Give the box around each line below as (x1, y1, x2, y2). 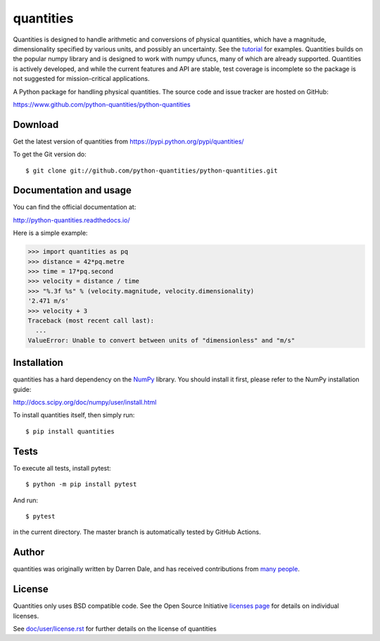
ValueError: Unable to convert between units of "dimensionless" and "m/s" (27, 336, 296, 344)
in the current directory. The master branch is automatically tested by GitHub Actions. (13, 528, 261, 536)
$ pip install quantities (25, 427, 115, 436)
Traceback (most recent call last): (27, 317, 155, 324)
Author (13, 546, 45, 559)
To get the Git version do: (13, 150, 87, 158)
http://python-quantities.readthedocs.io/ (13, 215, 130, 224)
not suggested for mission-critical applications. (13, 75, 150, 83)
